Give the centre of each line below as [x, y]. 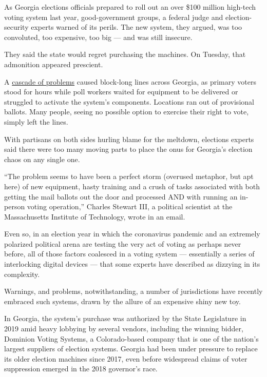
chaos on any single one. [42, 159]
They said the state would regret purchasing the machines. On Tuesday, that [125, 54]
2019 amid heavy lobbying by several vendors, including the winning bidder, [124, 329]
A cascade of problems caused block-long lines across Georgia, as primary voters [130, 81]
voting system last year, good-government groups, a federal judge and [114, 17]
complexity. [22, 274]
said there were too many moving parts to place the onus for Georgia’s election [128, 149]
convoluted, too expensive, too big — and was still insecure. [98, 37]
